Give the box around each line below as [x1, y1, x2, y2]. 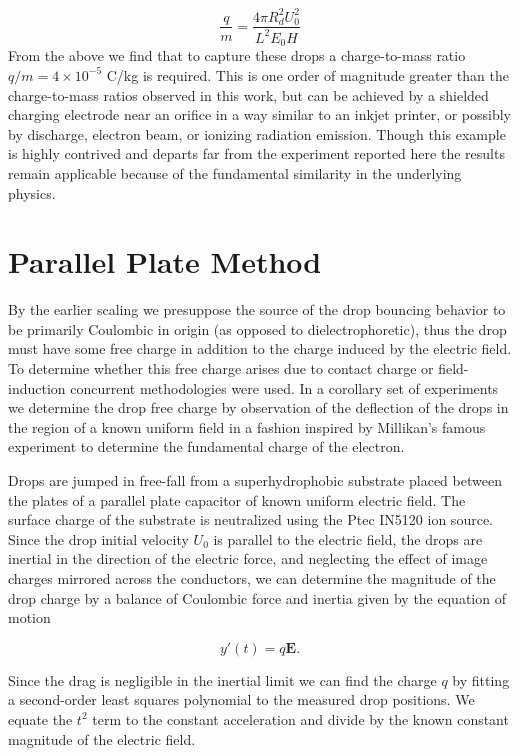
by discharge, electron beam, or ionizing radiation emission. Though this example [8, 123, 506, 144]
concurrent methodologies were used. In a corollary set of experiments [70, 377, 499, 398]
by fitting [452, 669, 510, 690]
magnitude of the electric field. [8, 728, 196, 749]
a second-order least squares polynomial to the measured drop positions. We [8, 689, 475, 710]
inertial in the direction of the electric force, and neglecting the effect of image [8, 548, 488, 569]
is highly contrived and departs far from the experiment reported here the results [8, 143, 505, 164]
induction [8, 377, 66, 398]
